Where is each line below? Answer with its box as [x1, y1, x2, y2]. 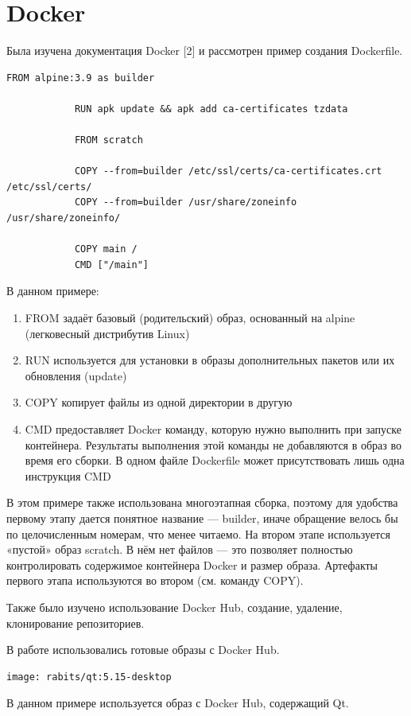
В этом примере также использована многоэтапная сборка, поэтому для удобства [6, 494, 398, 511]
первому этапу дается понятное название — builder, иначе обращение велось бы [6, 509, 398, 526]
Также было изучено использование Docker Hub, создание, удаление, [6, 598, 343, 615]
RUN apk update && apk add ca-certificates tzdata [74, 103, 348, 115]
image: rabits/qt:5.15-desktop [6, 671, 172, 683]
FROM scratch [74, 134, 143, 146]
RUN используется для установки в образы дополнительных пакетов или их [25, 352, 395, 368]
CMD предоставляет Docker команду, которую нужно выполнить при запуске [25, 421, 401, 437]
